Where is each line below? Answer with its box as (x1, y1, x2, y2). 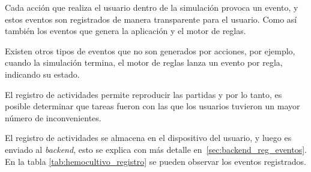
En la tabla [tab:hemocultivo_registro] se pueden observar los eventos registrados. (5, 155, 306, 167)
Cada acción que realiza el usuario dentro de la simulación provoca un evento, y (5, 1, 298, 13)
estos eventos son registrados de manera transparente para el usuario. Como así (5, 13, 297, 25)
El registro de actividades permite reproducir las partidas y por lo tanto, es (5, 88, 282, 100)
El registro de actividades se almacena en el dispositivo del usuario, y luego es (5, 131, 292, 144)
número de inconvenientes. (5, 111, 101, 124)
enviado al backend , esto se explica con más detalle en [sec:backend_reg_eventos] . (5, 143, 307, 155)
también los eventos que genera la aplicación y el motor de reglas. (5, 24, 246, 37)
